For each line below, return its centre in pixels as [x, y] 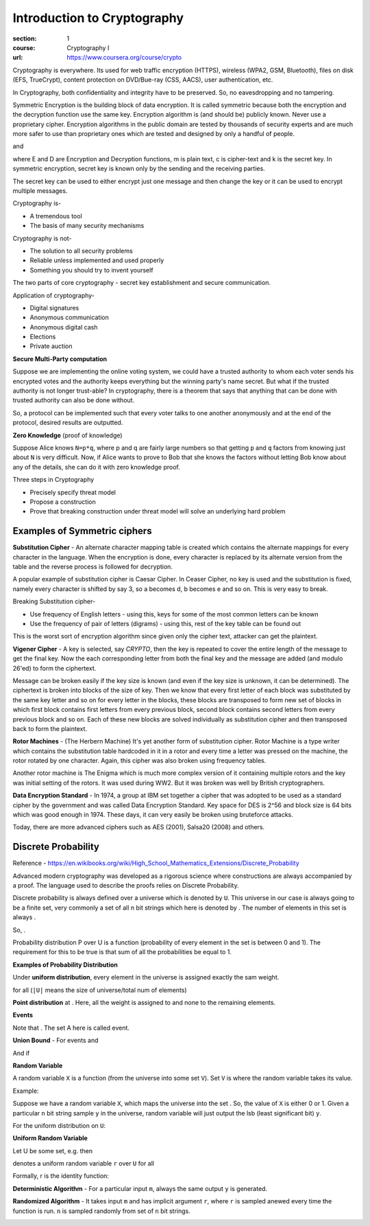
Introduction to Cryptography [98, 18]
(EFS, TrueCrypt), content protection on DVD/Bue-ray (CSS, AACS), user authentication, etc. [143, 80]
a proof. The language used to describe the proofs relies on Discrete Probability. [126, 886]
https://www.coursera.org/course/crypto [124, 58]
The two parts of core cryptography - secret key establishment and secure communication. [141, 283]
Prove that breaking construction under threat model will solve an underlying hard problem [158, 511]
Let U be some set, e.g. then [52, 1150]
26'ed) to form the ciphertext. [54, 668]
